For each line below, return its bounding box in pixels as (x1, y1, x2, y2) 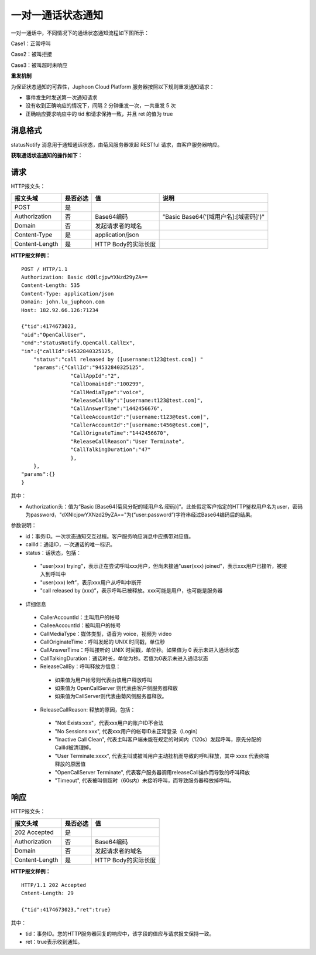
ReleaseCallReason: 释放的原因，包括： (40, 706, 136, 713)
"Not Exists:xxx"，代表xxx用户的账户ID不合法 (54, 719, 164, 727)
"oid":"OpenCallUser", (21, 331, 87, 338)
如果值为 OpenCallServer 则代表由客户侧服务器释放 (54, 685, 178, 692)
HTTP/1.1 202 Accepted (21, 882, 87, 888)
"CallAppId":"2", (70, 372, 120, 379)
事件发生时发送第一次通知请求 (25, 94, 98, 101)
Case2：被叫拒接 (11, 50, 53, 58)
